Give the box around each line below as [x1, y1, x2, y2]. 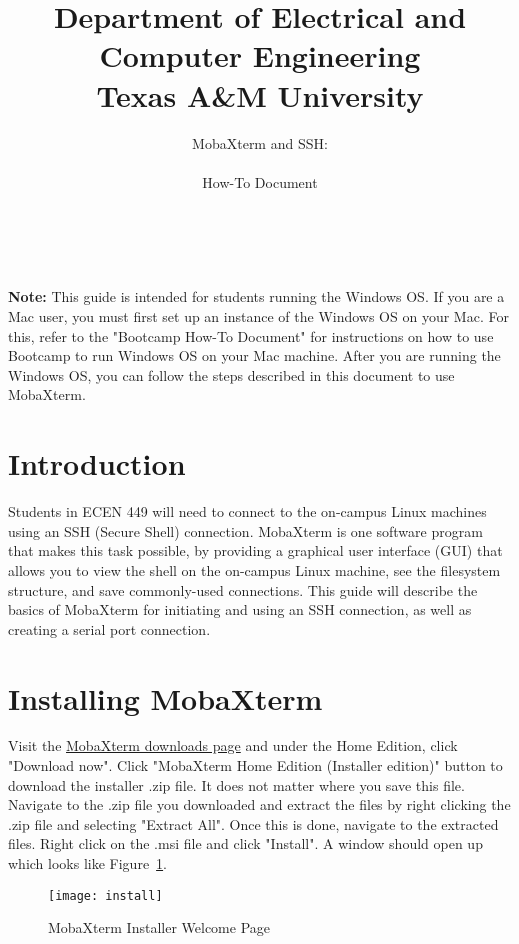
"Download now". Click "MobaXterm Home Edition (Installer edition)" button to [8, 755, 503, 776]
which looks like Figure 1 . [8, 853, 167, 873]
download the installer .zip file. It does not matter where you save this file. [8, 774, 465, 795]
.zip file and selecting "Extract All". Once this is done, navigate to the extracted [8, 813, 499, 834]
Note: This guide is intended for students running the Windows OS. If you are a [8, 286, 505, 307]
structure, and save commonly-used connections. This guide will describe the [8, 579, 478, 600]
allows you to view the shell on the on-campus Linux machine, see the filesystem [8, 559, 501, 580]
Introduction [8, 443, 186, 484]
